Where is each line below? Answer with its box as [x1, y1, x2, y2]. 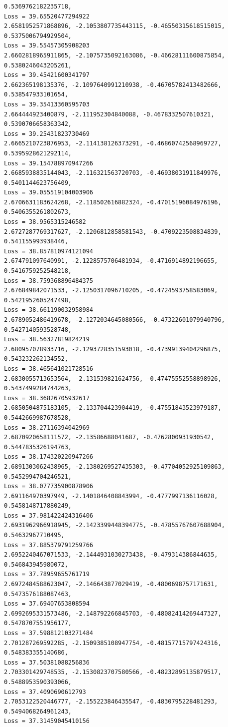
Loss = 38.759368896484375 [4, 277, 93, 284]
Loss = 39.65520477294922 [4, 12, 90, 20]
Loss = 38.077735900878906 [4, 483, 93, 490]
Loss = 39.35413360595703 [4, 100, 90, 108]
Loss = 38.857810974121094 [4, 247, 93, 255]
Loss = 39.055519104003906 [4, 189, 93, 196]
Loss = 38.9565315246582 [4, 218, 86, 226]
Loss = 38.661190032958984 [4, 306, 93, 314]
